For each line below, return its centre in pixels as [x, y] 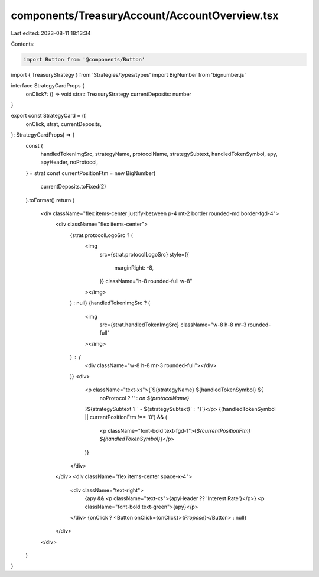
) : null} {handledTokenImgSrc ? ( [110, 303]
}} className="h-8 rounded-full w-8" [146, 281]
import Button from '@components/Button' [84, 59]
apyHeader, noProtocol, [69, 162]
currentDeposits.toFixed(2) [73, 187]
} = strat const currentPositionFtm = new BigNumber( [91, 173]
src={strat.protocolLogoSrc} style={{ [144, 254]
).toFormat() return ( [50, 200]
